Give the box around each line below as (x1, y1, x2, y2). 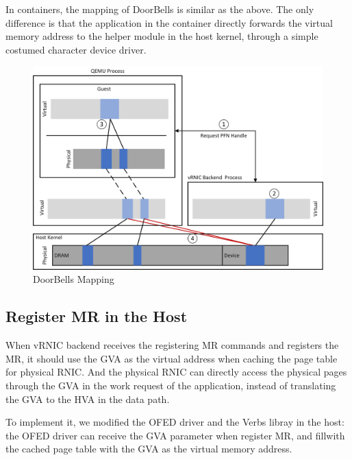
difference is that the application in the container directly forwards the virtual (5, 15, 333, 30)
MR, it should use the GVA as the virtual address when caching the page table (5, 351, 338, 365)
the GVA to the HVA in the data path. (5, 391, 170, 406)
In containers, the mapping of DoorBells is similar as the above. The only (5, 2, 314, 16)
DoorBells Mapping (33, 272, 114, 286)
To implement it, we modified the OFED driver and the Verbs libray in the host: (5, 415, 344, 429)
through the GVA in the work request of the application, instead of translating (5, 378, 336, 393)
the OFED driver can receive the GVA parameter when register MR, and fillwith (5, 428, 345, 442)
